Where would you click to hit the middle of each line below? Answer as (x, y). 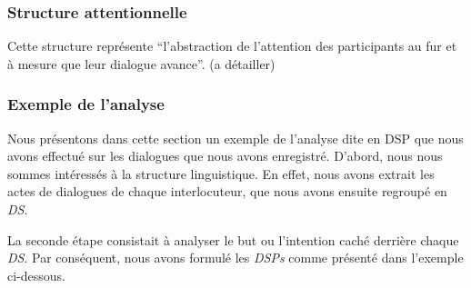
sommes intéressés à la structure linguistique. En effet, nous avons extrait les (221, 173)
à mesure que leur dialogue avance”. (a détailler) (141, 63)
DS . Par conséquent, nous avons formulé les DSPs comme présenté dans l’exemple (235, 258)
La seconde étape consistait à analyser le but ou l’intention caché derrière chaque (233, 239)
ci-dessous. (36, 275)
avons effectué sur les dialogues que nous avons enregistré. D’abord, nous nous (225, 156)
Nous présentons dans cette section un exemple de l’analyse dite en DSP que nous (235, 138)
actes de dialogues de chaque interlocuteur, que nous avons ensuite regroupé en (227, 191)
